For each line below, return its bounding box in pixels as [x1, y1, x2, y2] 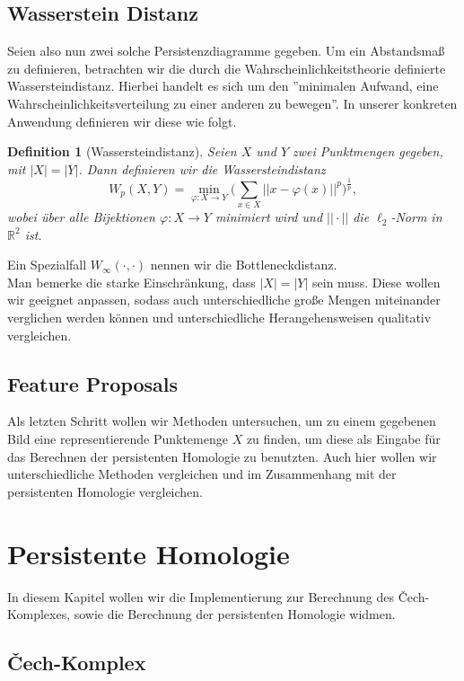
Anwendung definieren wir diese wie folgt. [7, 111, 237, 130]
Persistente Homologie [7, 535, 290, 571]
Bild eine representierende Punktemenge [7, 429, 228, 447]
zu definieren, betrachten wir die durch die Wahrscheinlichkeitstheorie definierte [7, 58, 446, 77]
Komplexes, [7, 605, 71, 624]
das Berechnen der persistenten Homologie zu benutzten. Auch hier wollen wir [7, 447, 437, 465]
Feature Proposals [7, 369, 179, 397]
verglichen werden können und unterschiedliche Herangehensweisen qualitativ [7, 308, 432, 327]
